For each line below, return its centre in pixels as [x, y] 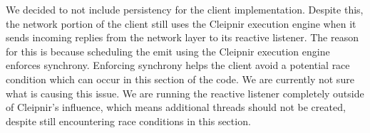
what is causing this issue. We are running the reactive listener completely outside [185, 93]
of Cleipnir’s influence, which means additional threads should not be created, [176, 107]
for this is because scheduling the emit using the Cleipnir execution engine [168, 51]
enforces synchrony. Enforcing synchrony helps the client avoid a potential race [178, 65]
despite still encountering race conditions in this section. [128, 121]
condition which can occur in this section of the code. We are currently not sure [180, 79]
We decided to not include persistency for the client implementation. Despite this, [185, 9]
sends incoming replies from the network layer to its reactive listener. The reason [182, 37]
